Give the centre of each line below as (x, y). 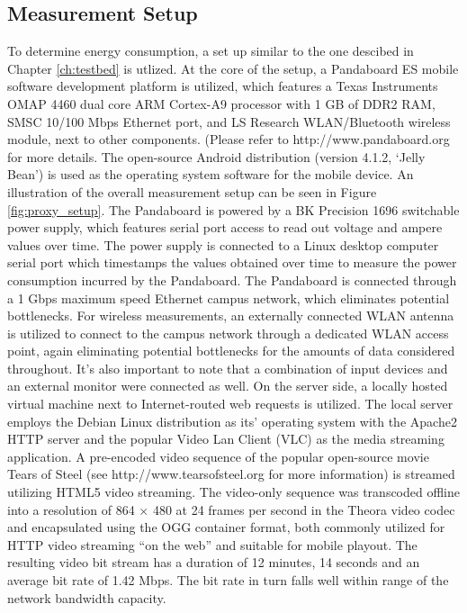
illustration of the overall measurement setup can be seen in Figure (192, 191)
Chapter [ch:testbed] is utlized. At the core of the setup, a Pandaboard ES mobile (233, 68)
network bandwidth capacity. (87, 597)
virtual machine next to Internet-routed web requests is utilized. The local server (230, 404)
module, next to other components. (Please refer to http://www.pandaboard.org (229, 139)
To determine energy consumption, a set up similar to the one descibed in (211, 51)
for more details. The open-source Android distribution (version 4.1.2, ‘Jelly (216, 156)
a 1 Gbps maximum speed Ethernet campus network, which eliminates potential (229, 297)
